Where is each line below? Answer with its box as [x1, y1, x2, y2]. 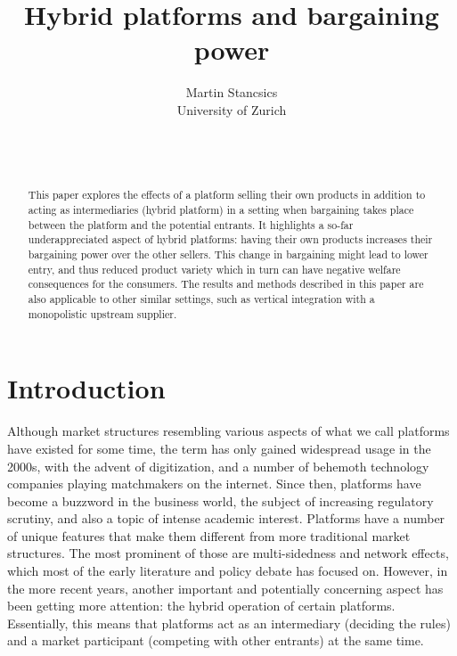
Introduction [7, 370, 166, 406]
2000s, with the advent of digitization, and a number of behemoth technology [7, 456, 429, 475]
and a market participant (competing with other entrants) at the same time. [7, 631, 424, 650]
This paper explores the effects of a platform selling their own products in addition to [28, 187, 426, 202]
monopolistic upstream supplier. [28, 306, 177, 321]
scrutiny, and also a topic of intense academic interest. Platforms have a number [7, 509, 445, 528]
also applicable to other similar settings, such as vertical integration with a [28, 291, 375, 307]
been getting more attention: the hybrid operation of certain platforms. [7, 596, 396, 615]
